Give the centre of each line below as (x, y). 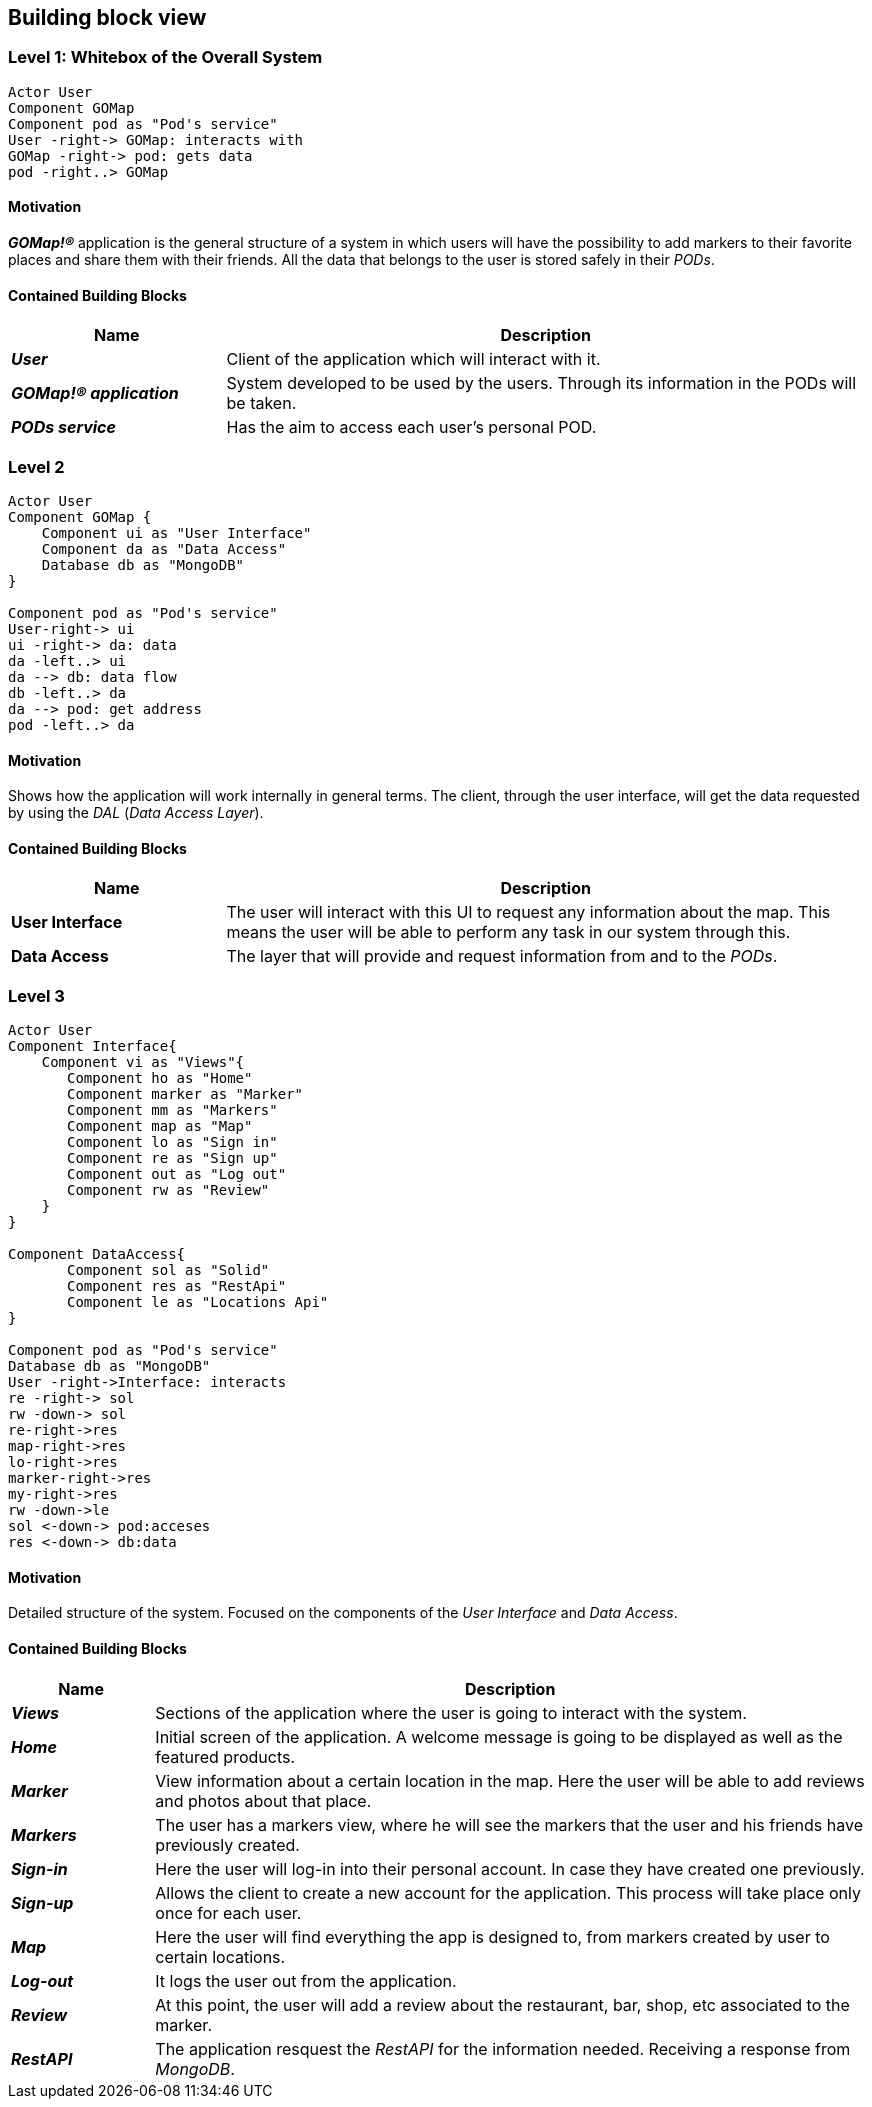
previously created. (227, 1844)
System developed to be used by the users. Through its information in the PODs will (541, 383)
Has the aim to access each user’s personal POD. (411, 427)
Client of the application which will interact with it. (413, 359)
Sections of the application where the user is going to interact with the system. (451, 1712)
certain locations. (220, 1956)
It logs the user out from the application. (306, 1980)
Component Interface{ (92, 1046)
